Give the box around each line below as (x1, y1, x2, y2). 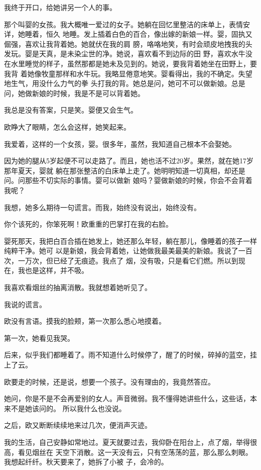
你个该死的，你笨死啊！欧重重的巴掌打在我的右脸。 (4, 219, 173, 229)
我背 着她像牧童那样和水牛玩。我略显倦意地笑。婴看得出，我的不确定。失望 (4, 68, 252, 78)
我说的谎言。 (4, 299, 46, 309)
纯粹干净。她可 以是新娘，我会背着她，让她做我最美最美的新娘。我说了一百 (4, 245, 252, 256)
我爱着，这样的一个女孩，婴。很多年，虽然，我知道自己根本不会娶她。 (4, 138, 236, 149)
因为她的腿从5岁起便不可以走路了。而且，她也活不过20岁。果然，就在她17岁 (4, 155, 253, 166)
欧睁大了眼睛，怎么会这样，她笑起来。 (4, 121, 130, 132)
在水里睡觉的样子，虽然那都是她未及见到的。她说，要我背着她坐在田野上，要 (4, 58, 257, 68)
